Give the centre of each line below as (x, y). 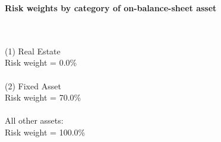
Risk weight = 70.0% (43, 97)
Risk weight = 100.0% (45, 132)
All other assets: (34, 120)
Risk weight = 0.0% (41, 62)
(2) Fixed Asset (33, 85)
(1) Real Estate (33, 51)
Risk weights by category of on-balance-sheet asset (111, 8)
